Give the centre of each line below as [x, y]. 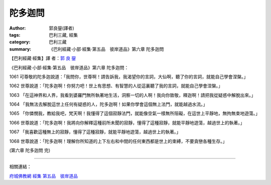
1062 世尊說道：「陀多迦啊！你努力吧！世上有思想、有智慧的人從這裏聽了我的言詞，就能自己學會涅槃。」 [116, 86]
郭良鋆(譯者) [62, 28]
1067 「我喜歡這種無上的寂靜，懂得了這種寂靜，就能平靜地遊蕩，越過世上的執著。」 [95, 132]
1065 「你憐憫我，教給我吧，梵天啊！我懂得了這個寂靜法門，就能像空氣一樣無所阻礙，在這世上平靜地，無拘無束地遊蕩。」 [135, 113]
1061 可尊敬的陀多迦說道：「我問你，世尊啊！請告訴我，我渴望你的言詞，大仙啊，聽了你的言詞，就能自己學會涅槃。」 [129, 76]
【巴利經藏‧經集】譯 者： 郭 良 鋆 [43, 58]
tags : [15, 35]
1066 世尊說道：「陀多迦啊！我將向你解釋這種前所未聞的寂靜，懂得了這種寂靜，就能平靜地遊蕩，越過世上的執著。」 [127, 122]
